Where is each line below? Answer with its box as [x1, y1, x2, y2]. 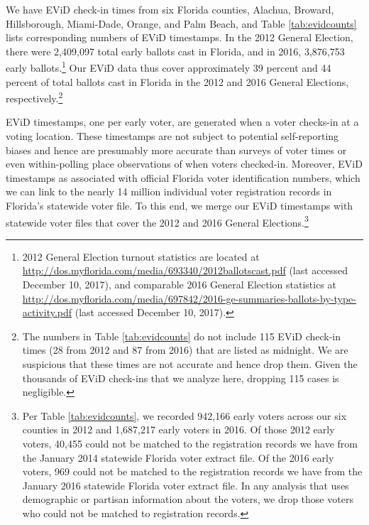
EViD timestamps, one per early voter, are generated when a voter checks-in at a [6, 114, 359, 129]
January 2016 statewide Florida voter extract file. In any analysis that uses [22, 477, 349, 492]
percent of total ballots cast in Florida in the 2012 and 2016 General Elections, [6, 74, 349, 89]
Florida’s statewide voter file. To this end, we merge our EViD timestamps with [6, 198, 353, 213]
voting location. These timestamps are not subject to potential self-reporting [6, 129, 339, 144]
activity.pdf [22, 305, 72, 320]
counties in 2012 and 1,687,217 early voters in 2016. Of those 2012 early [22, 422, 335, 437]
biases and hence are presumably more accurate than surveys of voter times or [6, 142, 347, 157]
